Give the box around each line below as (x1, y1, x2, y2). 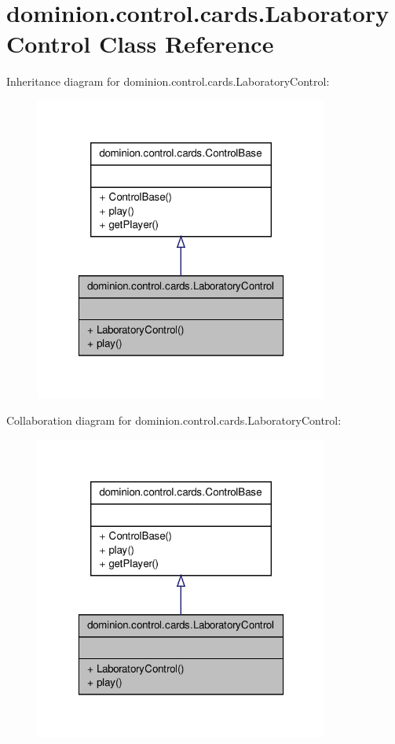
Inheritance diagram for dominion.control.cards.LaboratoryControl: (6, 73, 330, 90)
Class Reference (98, 28, 274, 60)
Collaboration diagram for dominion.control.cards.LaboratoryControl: (6, 412, 342, 429)
